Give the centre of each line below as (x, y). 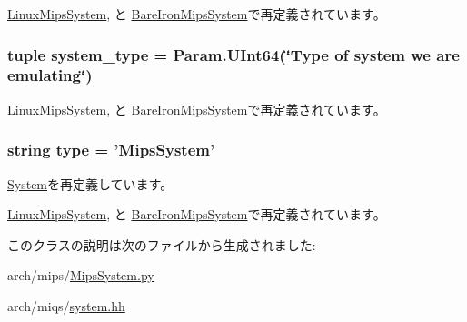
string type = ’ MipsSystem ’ (111, 150)
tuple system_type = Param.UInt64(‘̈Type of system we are (233, 54)
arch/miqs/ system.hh (66, 305)
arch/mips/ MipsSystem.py (81, 275)
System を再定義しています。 (90, 183)
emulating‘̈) (50, 75)
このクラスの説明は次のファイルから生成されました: (162, 244)
